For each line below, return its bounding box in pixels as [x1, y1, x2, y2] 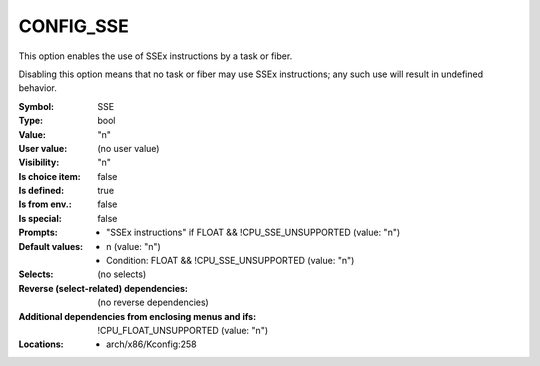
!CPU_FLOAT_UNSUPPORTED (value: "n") [97, 324, 269, 336]
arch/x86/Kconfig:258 [106, 338, 197, 350]
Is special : [18, 212, 62, 224]
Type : [18, 115, 44, 127]
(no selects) [97, 268, 147, 280]
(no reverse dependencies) [97, 296, 209, 309]
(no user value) [97, 142, 160, 154]
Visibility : [18, 156, 60, 169]
